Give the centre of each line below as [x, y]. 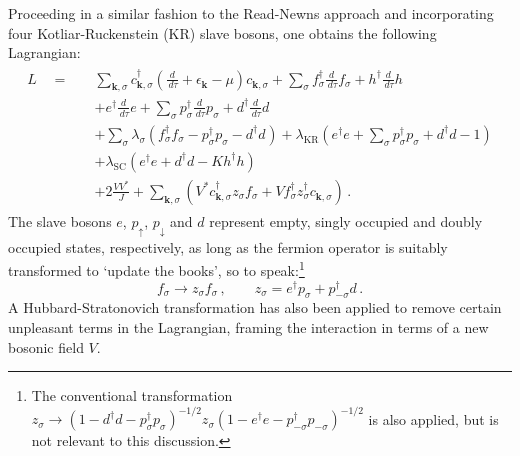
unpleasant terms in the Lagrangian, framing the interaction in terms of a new [248, 326]
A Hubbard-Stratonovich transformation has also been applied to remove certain [255, 307]
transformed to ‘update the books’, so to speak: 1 [156, 268]
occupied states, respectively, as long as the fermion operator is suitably [228, 246]
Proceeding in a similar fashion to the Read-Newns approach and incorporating [251, 13]
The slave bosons [60, 220]
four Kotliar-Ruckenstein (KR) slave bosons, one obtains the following [222, 32]
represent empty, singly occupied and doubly [346, 220]
